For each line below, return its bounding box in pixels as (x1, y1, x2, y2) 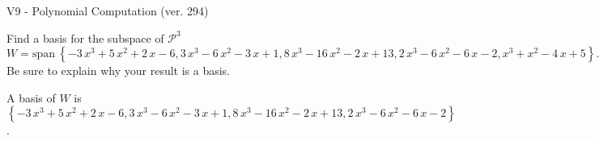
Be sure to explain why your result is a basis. (6, 62, 231, 79)
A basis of (6, 89, 56, 106)
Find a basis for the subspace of (6, 29, 164, 46)
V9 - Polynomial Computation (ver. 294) (6, 2, 209, 19)
